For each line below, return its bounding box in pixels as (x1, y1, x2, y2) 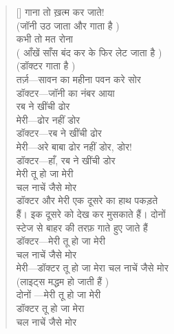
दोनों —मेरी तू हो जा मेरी (16, 287, 101, 302)
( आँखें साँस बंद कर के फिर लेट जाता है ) (16, 45, 162, 59)
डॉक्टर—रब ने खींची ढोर (16, 126, 102, 140)
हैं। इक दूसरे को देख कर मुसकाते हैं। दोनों (16, 206, 166, 221)
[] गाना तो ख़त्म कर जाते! (16, 5, 105, 19)
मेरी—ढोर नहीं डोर (16, 112, 80, 126)
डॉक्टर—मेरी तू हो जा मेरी (16, 234, 105, 248)
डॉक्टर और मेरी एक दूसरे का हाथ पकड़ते (16, 193, 158, 208)
